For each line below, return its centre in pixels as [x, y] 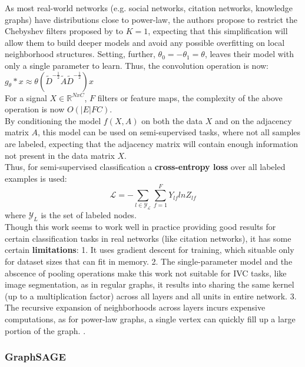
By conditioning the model [53, 120]
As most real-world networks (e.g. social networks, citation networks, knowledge [149, 8]
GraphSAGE [35, 357]
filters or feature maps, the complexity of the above [190, 97]
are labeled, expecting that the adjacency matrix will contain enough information [151, 143]
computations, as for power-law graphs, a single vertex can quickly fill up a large [150, 318]
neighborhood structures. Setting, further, [80, 54]
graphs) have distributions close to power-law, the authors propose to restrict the [151, 19]
